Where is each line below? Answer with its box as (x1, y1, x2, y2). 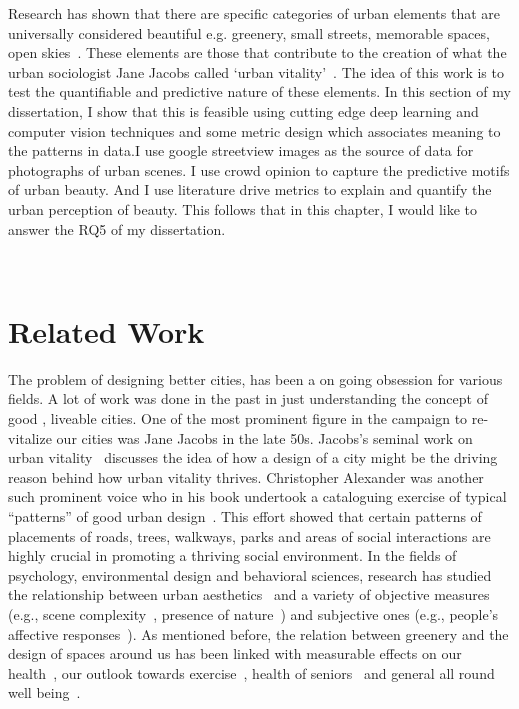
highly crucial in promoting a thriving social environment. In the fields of (8, 545, 457, 566)
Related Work (8, 310, 205, 351)
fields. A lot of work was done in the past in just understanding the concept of (8, 388, 488, 409)
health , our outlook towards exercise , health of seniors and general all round (8, 662, 495, 683)
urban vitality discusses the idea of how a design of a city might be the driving (8, 447, 498, 468)
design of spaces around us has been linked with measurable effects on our (8, 643, 462, 664)
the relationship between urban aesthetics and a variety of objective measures (8, 584, 490, 605)
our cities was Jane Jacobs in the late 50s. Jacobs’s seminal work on (56, 427, 473, 448)
